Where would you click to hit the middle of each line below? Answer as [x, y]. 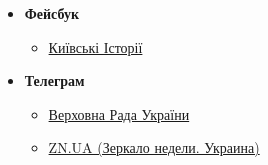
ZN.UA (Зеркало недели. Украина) [154, 147]
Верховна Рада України [119, 113]
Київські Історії [95, 46]
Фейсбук [52, 13]
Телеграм [54, 80]
